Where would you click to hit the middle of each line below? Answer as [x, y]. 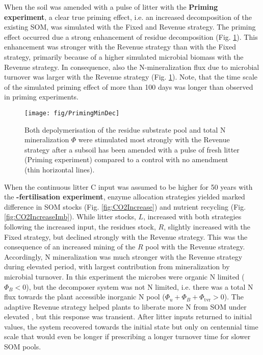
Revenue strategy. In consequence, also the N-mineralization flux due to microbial [132, 67]
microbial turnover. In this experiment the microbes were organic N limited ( [124, 276]
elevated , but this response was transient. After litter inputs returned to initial [128, 316]
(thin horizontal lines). [60, 169]
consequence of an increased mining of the [70, 247]
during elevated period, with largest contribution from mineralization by [117, 267]
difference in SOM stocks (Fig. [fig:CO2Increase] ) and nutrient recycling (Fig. [125, 206]
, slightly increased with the [207, 226]
